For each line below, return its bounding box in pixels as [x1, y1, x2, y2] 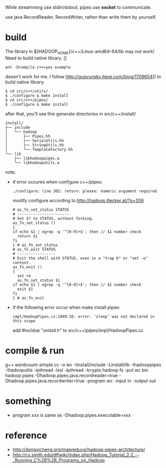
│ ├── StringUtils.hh [5, 142, 64, 148]
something [5, 395, 51, 406]
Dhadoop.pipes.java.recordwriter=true [5, 378, 85, 384]
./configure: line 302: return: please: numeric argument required [12, 189, 157, 194]
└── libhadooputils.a [14, 160, 59, 165]
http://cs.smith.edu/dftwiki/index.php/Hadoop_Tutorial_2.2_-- [12, 451, 139, 458]
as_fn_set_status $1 [17, 277, 60, 283]
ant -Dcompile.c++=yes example [5, 65, 71, 70]
